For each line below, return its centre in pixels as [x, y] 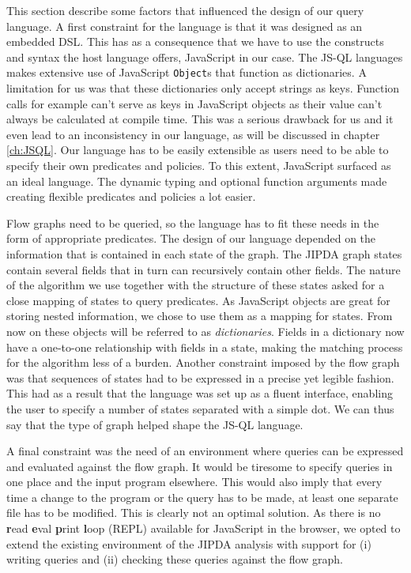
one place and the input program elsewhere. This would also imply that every [194, 482]
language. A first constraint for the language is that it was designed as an [185, 26]
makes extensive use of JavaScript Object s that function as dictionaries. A [187, 72]
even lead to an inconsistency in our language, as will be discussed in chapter [193, 134]
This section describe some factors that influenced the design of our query [185, 10]
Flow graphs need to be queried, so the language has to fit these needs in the [193, 222]
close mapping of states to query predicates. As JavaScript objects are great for [198, 300]
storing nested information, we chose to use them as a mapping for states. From [200, 316]
